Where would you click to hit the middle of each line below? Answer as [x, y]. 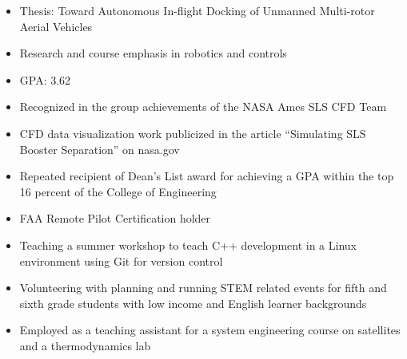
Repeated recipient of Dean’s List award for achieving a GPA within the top [207, 176]
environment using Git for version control [121, 260]
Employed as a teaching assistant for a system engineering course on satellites [210, 330]
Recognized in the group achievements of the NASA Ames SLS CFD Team [203, 107]
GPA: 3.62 [45, 79]
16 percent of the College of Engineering [118, 191]
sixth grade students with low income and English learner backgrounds [193, 303]
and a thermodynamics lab [85, 345]
